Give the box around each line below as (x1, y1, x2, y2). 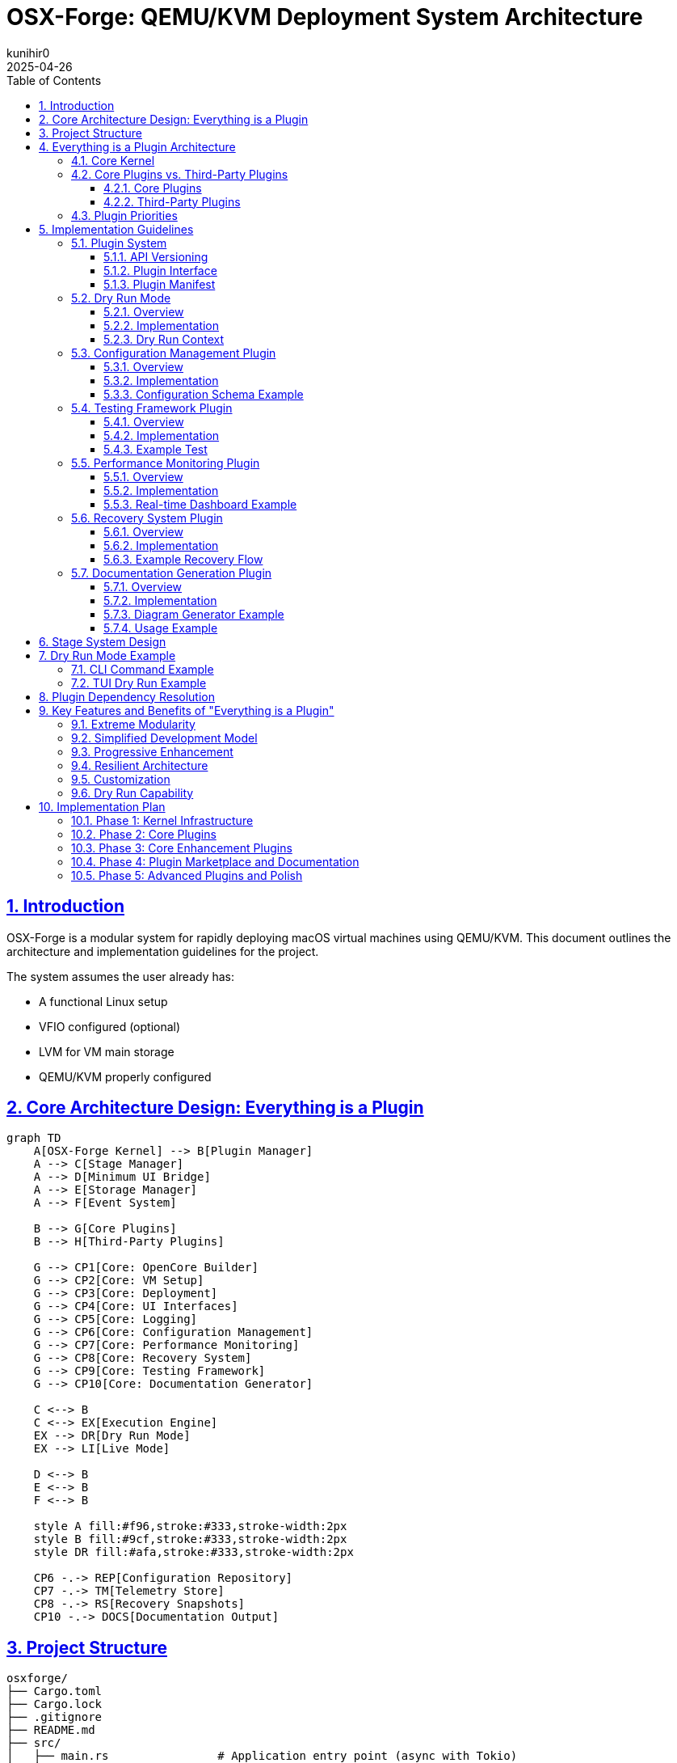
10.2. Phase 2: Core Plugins (71, 827, 217, 841)
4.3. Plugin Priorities (71, 208, 178, 222)
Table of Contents (6, 73, 102, 87)
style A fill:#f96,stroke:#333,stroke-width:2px (33, 1520, 347, 1533)
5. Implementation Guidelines (39, 222, 194, 236)
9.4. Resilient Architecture (71, 758, 208, 772)
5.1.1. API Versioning (103, 249, 208, 264)
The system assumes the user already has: (6, 969, 234, 983)
